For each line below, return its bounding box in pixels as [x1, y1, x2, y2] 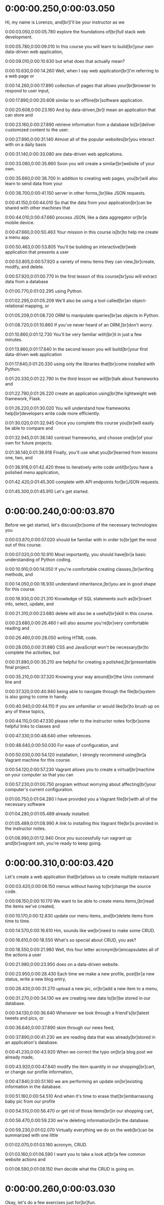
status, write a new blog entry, [5, 976, 66, 982]
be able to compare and [5, 425, 53, 431]
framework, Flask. [5, 395, 42, 401]
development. [5, 34, 33, 40]
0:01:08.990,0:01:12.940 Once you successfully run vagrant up [5, 835, 132, 841]
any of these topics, [5, 708, 45, 714]
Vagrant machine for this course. [5, 757, 71, 763]
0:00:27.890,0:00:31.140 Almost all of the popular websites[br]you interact [5, 136, 155, 142]
